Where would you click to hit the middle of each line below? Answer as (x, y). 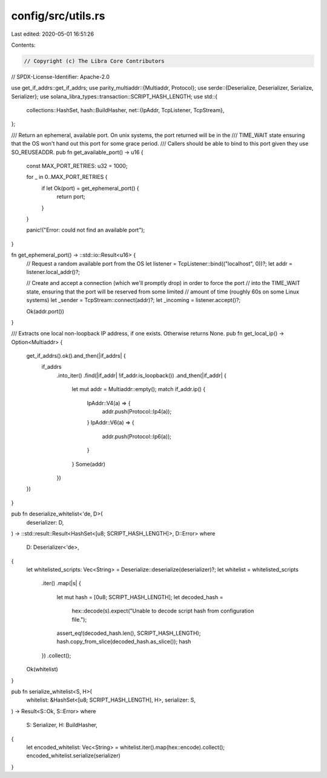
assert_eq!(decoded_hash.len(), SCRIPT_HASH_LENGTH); (129, 633)
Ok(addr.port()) (45, 311)
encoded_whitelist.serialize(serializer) (73, 756)
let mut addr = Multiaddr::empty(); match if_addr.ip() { (139, 389)
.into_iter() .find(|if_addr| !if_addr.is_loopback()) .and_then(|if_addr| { (141, 375)
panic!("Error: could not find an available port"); (86, 230)
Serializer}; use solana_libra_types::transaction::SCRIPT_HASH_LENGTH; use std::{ (114, 96)
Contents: (23, 45)
